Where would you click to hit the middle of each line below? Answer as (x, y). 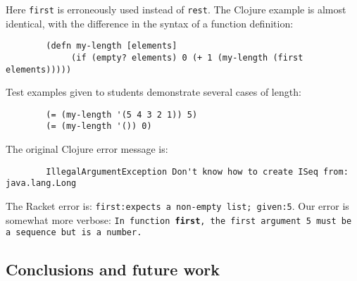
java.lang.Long (41, 183)
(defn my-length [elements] (112, 46)
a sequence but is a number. (74, 233)
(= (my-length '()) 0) (99, 126)
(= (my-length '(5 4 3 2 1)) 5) (122, 114)
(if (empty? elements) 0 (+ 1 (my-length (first (187, 57)
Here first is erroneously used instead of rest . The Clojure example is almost (176, 9)
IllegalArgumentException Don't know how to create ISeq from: (197, 171)
